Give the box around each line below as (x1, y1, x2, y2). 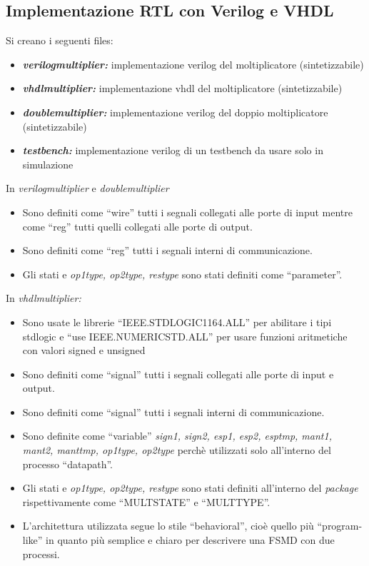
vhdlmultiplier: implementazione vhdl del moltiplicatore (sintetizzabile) (22, 81, 343, 96)
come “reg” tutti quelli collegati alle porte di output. (22, 218, 253, 233)
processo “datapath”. (22, 456, 113, 471)
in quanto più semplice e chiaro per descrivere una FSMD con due (46, 532, 335, 547)
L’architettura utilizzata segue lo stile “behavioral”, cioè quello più (22, 518, 314, 533)
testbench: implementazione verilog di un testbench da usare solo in (22, 143, 323, 158)
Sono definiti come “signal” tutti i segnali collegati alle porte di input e (22, 366, 334, 381)
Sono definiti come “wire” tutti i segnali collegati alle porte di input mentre (22, 204, 353, 219)
